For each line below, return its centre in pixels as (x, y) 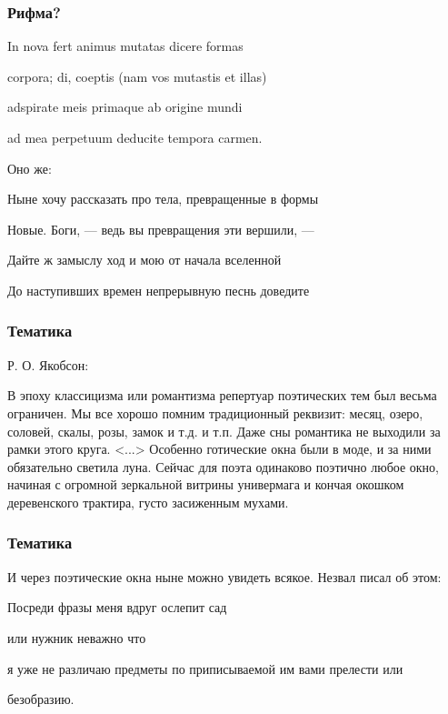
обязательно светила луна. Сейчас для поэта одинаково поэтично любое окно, (223, 466)
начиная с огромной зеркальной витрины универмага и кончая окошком (206, 484)
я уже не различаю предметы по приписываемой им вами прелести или (205, 668)
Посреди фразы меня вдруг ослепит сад (117, 607)
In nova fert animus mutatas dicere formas (125, 46)
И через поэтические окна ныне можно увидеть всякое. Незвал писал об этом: (224, 576)
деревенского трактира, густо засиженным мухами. (148, 502)
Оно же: (30, 168)
